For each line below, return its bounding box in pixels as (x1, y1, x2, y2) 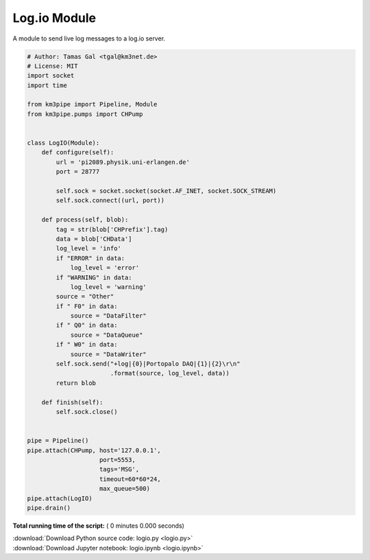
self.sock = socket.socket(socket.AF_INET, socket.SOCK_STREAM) (56, 187, 277, 195)
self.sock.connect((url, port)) (56, 196, 164, 205)
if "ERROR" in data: (56, 254, 125, 262)
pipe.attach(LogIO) (27, 494, 92, 502)
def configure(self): (41, 148, 114, 156)
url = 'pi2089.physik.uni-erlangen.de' (56, 158, 190, 166)
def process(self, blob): (41, 216, 129, 224)
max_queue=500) (99, 485, 151, 493)
